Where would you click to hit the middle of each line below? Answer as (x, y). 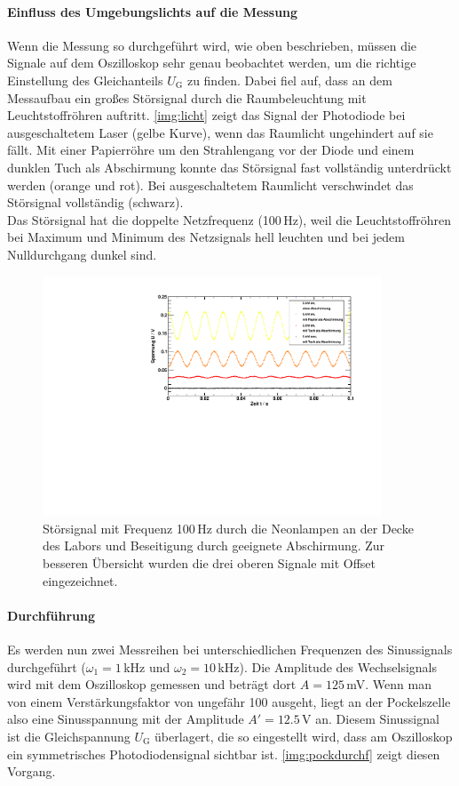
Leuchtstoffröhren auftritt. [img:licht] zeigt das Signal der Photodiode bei (206, 115)
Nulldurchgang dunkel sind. (82, 254)
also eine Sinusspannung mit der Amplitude (126, 719)
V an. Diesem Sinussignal (371, 719)
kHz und (147, 666)
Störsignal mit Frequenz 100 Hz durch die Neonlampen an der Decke (228, 528)
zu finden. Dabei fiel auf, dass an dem (289, 80)
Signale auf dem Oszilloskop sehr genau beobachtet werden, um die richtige (212, 63)
